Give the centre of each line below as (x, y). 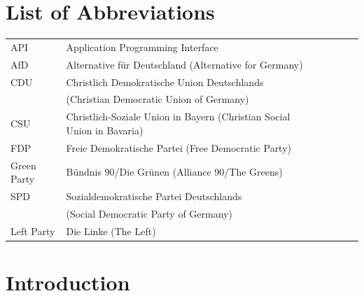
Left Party (33, 231)
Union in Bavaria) (105, 130)
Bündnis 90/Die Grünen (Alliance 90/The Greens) (174, 172)
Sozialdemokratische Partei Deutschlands (154, 196)
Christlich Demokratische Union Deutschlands (165, 82)
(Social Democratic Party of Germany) (149, 213)
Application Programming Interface (142, 47)
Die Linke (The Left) (111, 231)
